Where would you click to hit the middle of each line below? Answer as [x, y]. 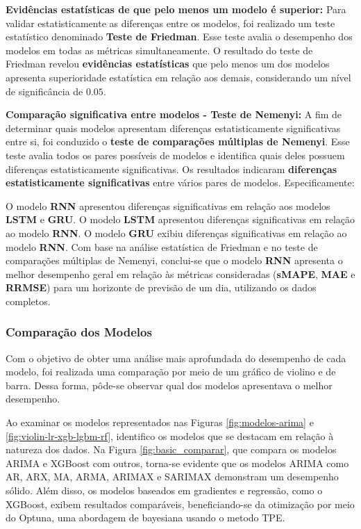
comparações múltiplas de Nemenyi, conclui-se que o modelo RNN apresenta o [174, 260]
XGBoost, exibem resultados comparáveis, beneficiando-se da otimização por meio [180, 504]
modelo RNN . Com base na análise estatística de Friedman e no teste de [162, 246]
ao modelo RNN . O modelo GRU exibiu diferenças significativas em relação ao [176, 233]
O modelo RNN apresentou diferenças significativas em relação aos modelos [168, 205]
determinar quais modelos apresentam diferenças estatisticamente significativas [173, 128]
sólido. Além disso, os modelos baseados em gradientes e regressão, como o [164, 490]
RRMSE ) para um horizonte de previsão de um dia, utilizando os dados [161, 287]
